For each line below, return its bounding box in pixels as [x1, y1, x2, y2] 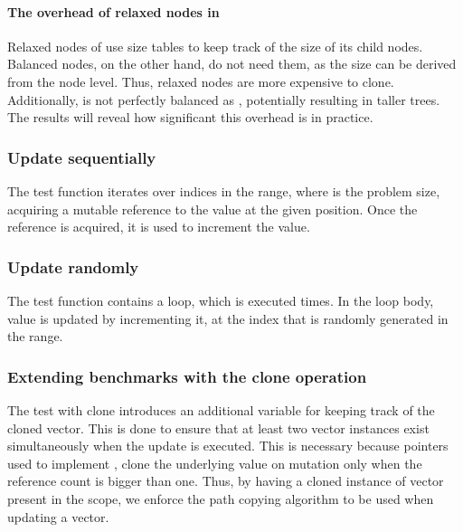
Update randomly [7, 255, 139, 278]
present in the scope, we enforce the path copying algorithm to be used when [7, 489, 434, 508]
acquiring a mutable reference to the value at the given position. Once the [7, 199, 418, 218]
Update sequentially [7, 146, 156, 168]
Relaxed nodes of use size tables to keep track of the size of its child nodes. [7, 36, 423, 55]
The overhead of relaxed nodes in [7, 2, 220, 21]
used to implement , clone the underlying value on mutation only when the [7, 453, 422, 472]
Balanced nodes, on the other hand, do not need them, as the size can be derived [7, 54, 457, 73]
